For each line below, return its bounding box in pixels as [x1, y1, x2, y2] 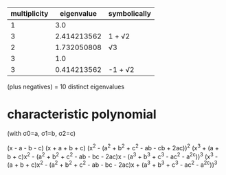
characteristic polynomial [7, 106, 157, 122]
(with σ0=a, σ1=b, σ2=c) [7, 129, 76, 137]
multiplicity [10, 9, 49, 18]
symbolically [108, 9, 151, 18]
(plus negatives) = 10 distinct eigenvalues [7, 82, 125, 91]
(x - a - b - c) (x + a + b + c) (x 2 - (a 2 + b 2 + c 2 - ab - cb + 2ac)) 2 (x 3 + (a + [7, 142, 220, 152]
